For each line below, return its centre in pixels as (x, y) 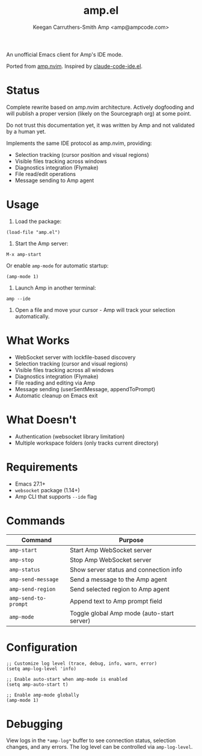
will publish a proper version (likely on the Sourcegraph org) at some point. (99, 113)
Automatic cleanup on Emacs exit (56, 395)
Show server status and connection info (126, 570)
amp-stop (22, 560)
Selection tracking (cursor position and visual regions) (82, 154)
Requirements (42, 467)
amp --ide (19, 299)
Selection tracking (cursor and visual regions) (71, 364)
